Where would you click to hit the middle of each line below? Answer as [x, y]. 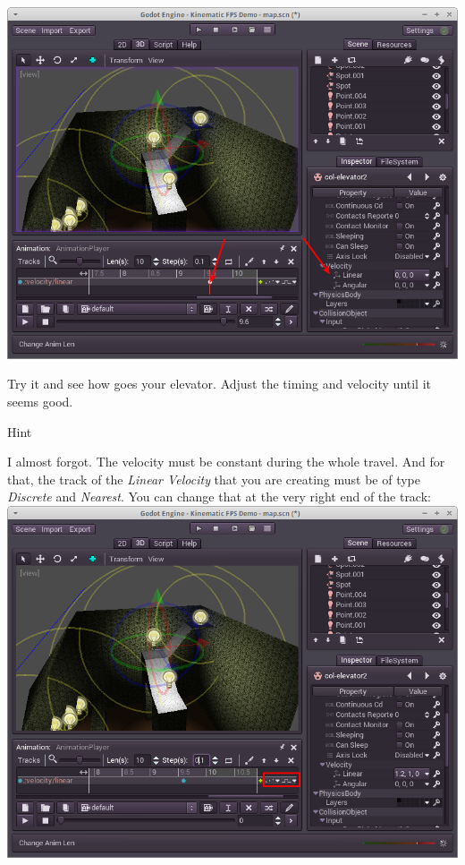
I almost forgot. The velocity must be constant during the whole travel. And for [226, 462]
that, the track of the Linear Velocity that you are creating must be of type [214, 479]
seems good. [40, 401]
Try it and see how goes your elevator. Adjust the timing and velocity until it [220, 384]
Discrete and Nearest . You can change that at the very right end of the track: [219, 497]
